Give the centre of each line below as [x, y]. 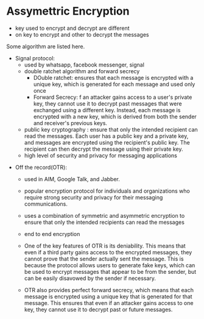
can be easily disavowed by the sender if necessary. [90, 278]
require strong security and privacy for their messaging [93, 197]
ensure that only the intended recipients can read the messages [104, 222]
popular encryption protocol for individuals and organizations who [107, 191]
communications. [46, 204]
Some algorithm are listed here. [46, 46]
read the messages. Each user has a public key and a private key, [106, 136]
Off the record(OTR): [41, 167]
